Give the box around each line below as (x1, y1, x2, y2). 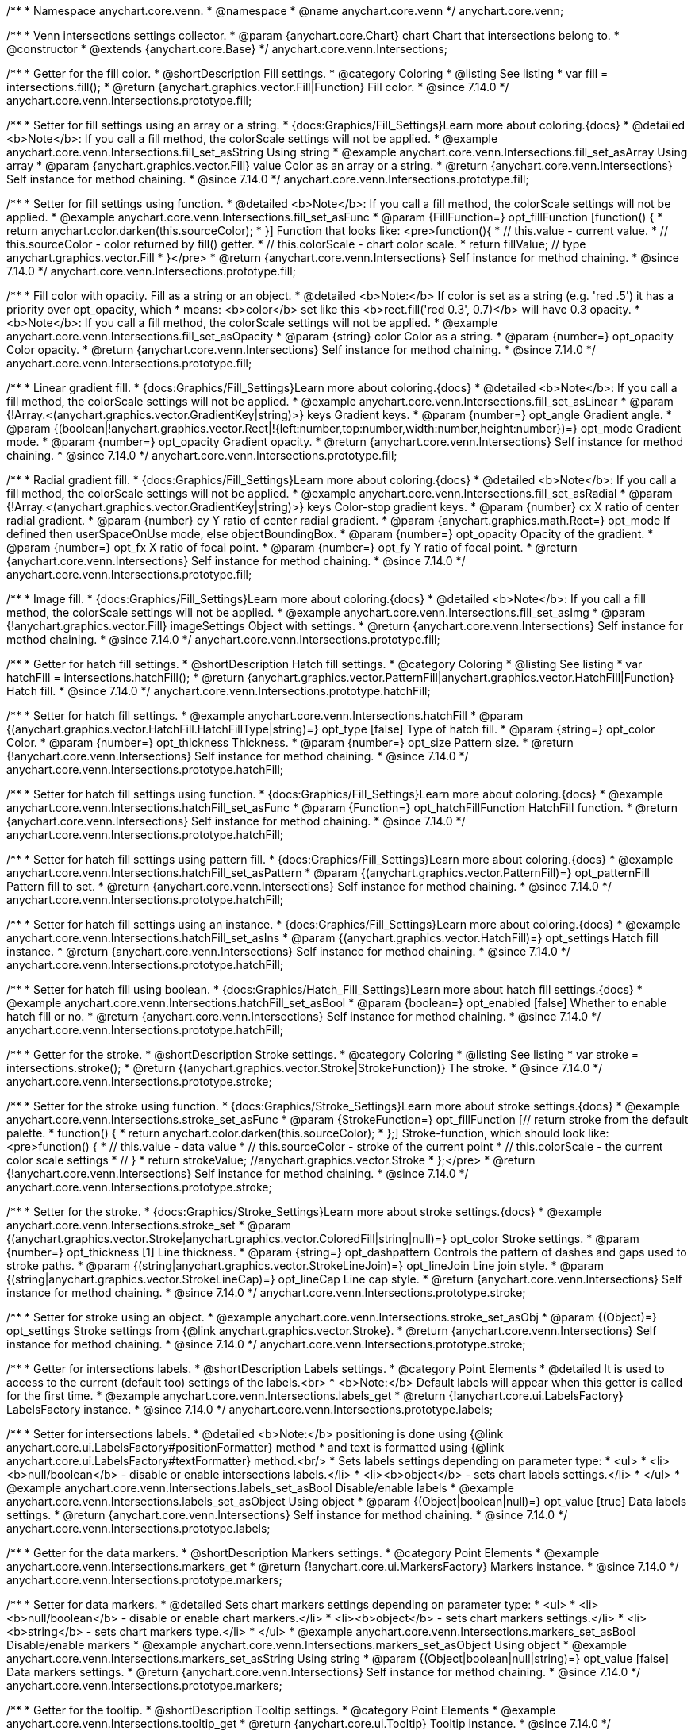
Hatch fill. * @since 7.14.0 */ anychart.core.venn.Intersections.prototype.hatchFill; (6, 684, 431, 698)
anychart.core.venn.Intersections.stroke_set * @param (6, 1218, 292, 1232)
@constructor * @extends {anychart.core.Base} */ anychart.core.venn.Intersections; (6, 42, 447, 56)
